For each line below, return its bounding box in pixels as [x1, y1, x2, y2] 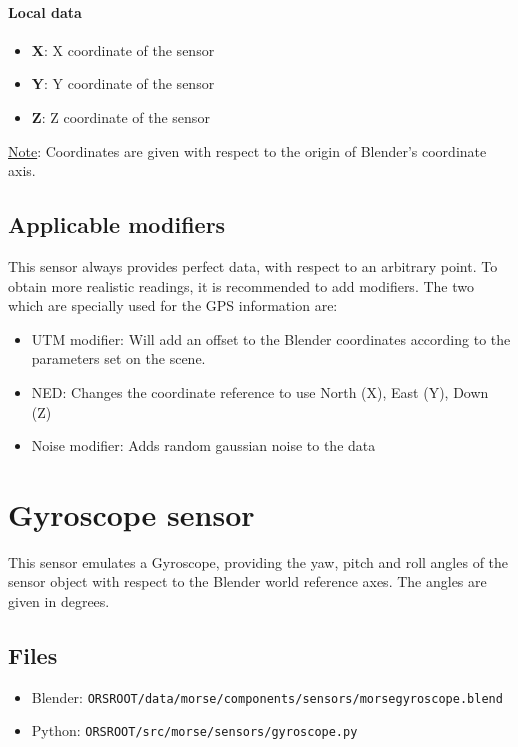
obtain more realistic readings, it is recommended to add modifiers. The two [8, 275, 474, 296]
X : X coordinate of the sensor [31, 39, 215, 60]
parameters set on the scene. [31, 348, 206, 369]
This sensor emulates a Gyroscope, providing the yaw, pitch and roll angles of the [8, 551, 509, 572]
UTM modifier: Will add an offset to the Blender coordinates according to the [31, 328, 511, 349]
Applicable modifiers [8, 209, 226, 240]
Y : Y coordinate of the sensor [31, 73, 215, 94]
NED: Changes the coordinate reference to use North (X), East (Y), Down [31, 381, 489, 402]
